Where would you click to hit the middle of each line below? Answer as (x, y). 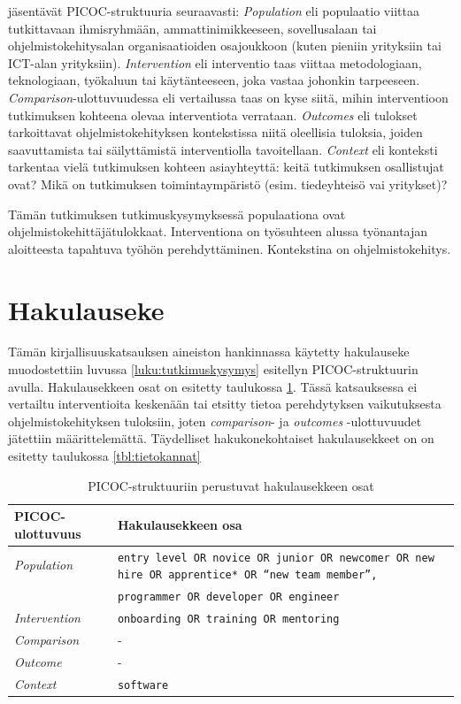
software (143, 685)
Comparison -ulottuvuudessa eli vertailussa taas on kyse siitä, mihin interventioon (228, 97)
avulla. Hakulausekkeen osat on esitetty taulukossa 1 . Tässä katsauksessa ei (213, 386)
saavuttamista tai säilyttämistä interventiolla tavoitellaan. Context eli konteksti (223, 149)
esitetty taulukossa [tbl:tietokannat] (104, 455)
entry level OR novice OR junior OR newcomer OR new (276, 558)
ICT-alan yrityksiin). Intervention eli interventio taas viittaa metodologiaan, (215, 62)
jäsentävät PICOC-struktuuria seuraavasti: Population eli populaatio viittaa (214, 11)
